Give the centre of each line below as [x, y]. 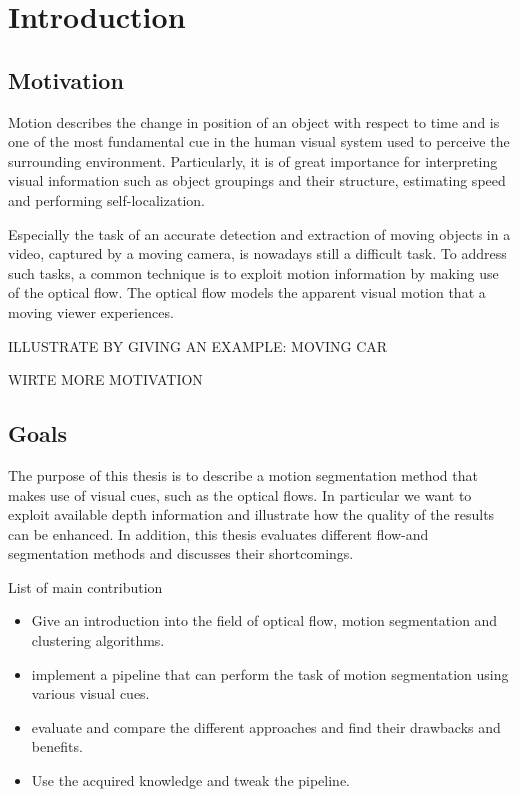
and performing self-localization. [106, 199]
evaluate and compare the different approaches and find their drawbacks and [266, 726]
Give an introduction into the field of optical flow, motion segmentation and [264, 620]
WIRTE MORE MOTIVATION [105, 379]
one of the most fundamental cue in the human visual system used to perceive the [259, 141]
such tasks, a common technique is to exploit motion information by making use [253, 272]
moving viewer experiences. [91, 311]
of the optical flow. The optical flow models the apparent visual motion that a [247, 292]
